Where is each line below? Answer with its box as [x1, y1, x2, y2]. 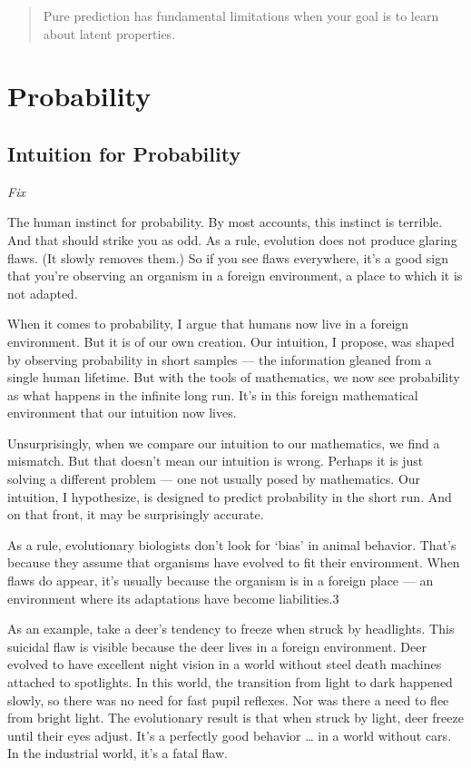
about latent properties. [43, 24, 176, 43]
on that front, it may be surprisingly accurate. [7, 505, 264, 524]
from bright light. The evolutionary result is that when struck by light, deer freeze [7, 708, 464, 727]
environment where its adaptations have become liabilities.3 [7, 588, 339, 607]
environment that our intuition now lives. [7, 403, 237, 422]
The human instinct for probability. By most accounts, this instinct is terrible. [7, 212, 443, 231]
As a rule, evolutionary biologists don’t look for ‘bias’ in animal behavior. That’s [7, 535, 456, 554]
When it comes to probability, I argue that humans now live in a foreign [7, 314, 409, 333]
